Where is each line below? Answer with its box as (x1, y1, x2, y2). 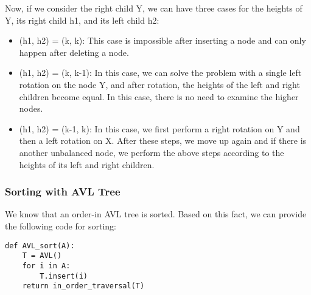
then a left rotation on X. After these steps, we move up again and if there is (19, 134, 307, 147)
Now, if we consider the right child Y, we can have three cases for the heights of (5, 2, 302, 14)
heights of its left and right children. (19, 158, 155, 171)
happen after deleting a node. (19, 46, 129, 58)
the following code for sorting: (5, 219, 116, 232)
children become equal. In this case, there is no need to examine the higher (19, 90, 299, 103)
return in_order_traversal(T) (22, 282, 145, 291)
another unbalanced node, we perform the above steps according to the (19, 146, 284, 158)
